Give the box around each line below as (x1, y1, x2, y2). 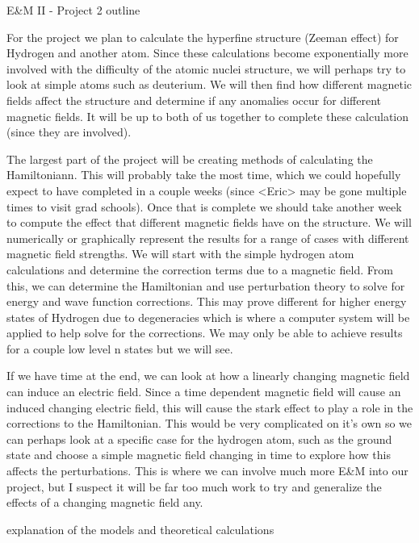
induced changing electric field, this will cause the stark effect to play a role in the (6, 399, 413, 416)
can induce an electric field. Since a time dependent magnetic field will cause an (6, 383, 401, 400)
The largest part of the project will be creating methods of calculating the (6, 150, 373, 167)
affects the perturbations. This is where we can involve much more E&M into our (6, 462, 409, 479)
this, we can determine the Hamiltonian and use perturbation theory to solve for (6, 277, 405, 294)
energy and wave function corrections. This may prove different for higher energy (6, 293, 407, 310)
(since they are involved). (6, 123, 132, 140)
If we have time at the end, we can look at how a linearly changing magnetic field (6, 367, 410, 384)
